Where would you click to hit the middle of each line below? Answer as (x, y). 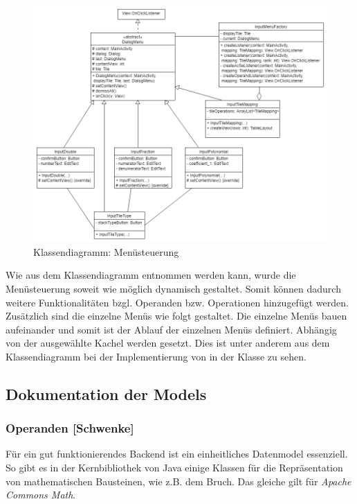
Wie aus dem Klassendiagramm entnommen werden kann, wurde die (151, 275)
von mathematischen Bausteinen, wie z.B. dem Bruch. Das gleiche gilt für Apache (178, 481)
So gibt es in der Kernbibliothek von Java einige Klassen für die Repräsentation (174, 468)
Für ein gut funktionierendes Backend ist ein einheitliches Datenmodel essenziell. (177, 454)
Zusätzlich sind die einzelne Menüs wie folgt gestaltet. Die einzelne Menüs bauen (176, 316)
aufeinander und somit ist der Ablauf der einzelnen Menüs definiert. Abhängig (171, 329)
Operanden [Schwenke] (70, 428)
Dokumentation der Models (106, 393)
